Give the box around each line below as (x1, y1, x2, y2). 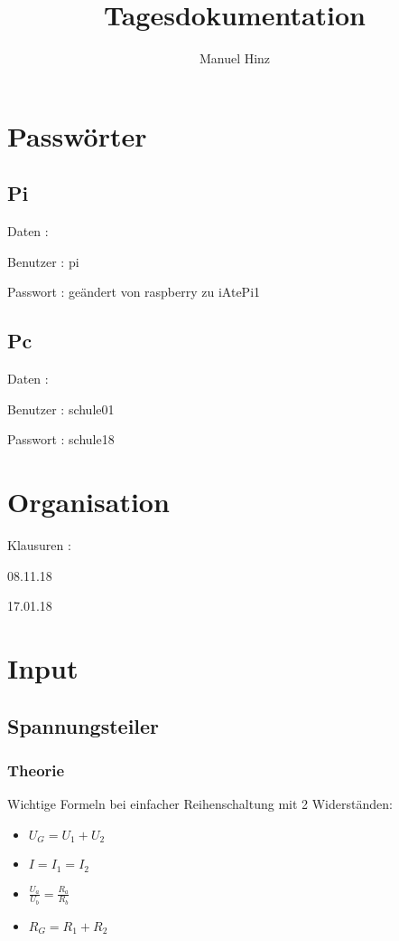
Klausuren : (7, 536, 71, 554)
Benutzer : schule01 (7, 399, 115, 418)
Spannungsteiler (7, 711, 160, 739)
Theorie (7, 758, 65, 781)
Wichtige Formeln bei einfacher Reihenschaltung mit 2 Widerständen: (7, 794, 393, 813)
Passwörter (7, 117, 147, 154)
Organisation (7, 483, 170, 520)
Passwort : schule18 (7, 430, 115, 449)
